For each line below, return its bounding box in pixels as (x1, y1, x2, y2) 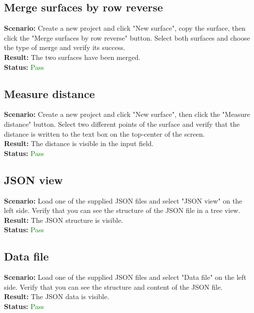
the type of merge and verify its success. (4, 42, 126, 52)
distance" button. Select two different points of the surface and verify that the (4, 118, 240, 129)
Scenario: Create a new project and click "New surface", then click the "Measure (4, 109, 250, 119)
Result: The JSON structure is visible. (4, 214, 124, 225)
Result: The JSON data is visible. (4, 291, 109, 302)
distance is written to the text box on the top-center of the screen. (4, 128, 205, 139)
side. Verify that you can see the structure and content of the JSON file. (4, 281, 223, 292)
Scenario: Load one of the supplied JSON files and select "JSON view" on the (4, 195, 242, 206)
